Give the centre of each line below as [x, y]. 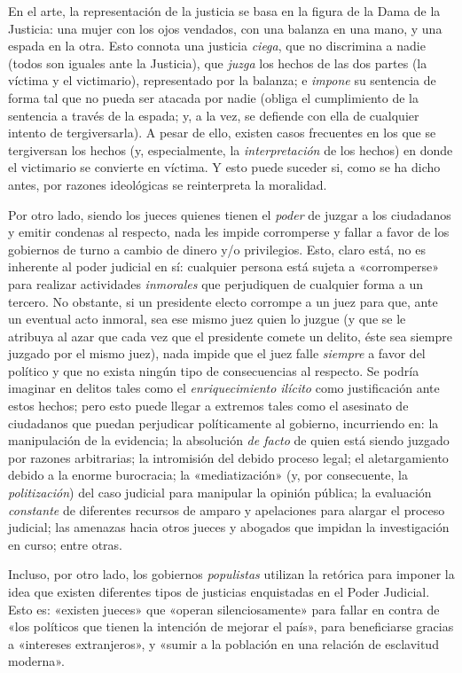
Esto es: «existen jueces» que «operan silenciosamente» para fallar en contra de [224, 609]
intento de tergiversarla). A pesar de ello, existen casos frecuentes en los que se [222, 133]
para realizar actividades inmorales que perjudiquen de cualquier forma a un [215, 283]
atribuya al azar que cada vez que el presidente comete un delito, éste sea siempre [230, 336]
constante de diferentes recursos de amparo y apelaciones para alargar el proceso [227, 509]
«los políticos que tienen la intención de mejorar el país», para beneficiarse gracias [231, 626]
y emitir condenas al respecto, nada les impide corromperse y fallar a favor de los [229, 232]
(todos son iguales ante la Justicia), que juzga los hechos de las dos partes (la [218, 63]
